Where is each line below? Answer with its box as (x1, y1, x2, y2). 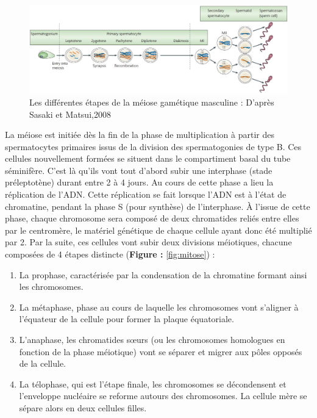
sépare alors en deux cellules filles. (19, 401, 147, 414)
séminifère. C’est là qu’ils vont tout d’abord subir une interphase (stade (5, 164, 272, 176)
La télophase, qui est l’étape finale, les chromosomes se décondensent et (19, 377, 287, 390)
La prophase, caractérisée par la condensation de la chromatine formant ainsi (19, 268, 307, 281)
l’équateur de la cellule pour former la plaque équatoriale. (19, 312, 234, 325)
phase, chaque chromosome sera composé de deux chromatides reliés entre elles (5, 212, 299, 225)
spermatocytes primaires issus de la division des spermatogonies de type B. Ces (5, 140, 302, 153)
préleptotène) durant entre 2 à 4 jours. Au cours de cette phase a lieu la (5, 176, 274, 189)
